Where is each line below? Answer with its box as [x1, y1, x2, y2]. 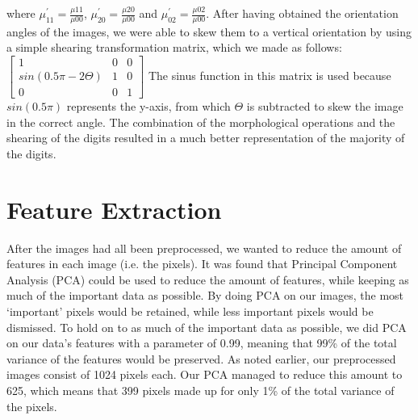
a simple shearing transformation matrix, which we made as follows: [6, 39, 342, 56]
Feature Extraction [6, 192, 222, 225]
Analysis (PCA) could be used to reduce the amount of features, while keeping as [6, 271, 409, 288]
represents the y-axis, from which [66, 98, 231, 115]
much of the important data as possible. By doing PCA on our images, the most [6, 287, 404, 304]
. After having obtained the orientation [206, 5, 399, 21]
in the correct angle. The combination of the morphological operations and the [6, 113, 395, 130]
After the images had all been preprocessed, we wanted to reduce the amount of [6, 239, 402, 256]
